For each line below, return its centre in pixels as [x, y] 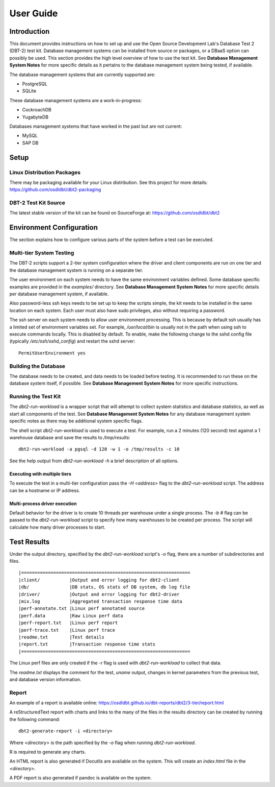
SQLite [29, 91]
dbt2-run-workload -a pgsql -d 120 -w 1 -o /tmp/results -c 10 [99, 449]
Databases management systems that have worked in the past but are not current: [96, 126]
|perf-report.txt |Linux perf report [68, 623]
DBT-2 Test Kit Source [37, 203]
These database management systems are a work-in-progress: [76, 100]
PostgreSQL [35, 84]
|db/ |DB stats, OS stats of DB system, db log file [104, 587]
